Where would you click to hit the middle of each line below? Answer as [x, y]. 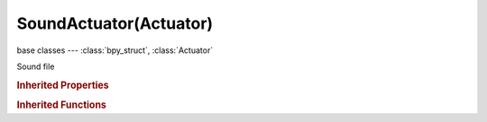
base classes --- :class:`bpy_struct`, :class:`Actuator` [115, 50]
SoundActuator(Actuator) [115, 23]
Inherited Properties [63, 85]
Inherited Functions [62, 105]
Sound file [36, 66]
